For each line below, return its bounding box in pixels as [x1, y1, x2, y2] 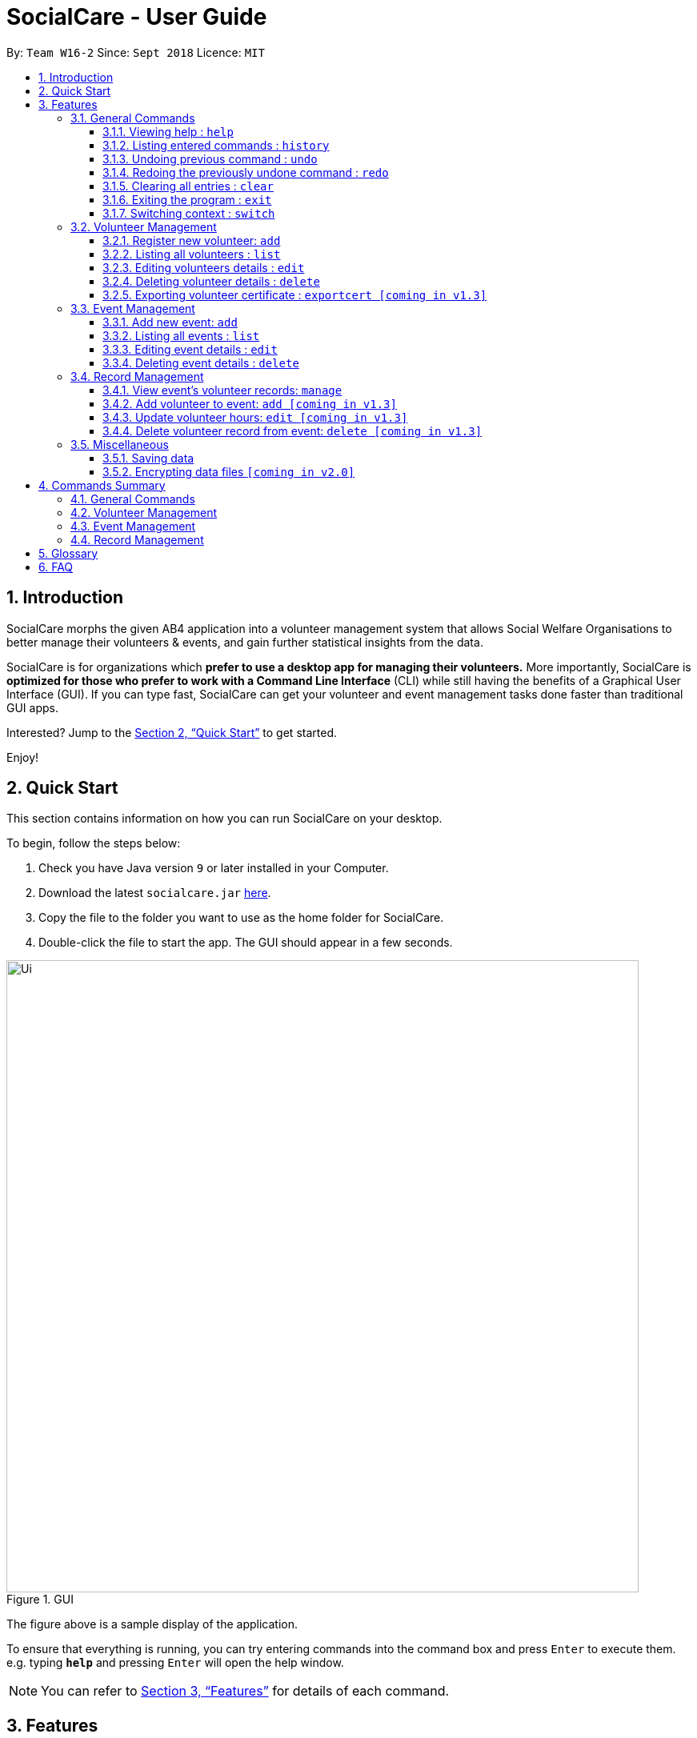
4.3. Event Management [70, 519, 196, 533]
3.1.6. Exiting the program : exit [102, 192, 272, 206]
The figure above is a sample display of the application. [6, 1617, 298, 1632]
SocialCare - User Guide [6, 3, 267, 30]
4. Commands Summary [38, 478, 166, 492]
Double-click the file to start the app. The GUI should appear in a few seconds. [38, 935, 453, 950]
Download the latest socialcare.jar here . [38, 886, 271, 900]
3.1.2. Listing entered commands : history [102, 138, 330, 152]
